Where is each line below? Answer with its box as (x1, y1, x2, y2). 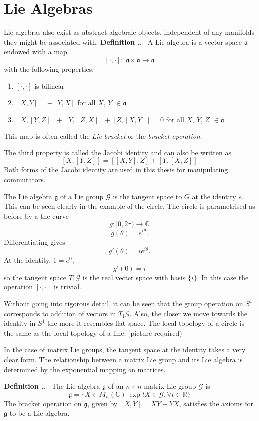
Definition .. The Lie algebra (4, 381, 100, 391)
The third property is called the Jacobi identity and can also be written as (4, 147, 231, 157)
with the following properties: (4, 63, 94, 74)
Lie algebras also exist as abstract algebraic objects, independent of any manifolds (4, 27, 255, 37)
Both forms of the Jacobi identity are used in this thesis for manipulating (4, 164, 228, 175)
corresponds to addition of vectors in (4, 308, 116, 318)
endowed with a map (4, 46, 67, 57)
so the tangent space (4, 272, 66, 282)
